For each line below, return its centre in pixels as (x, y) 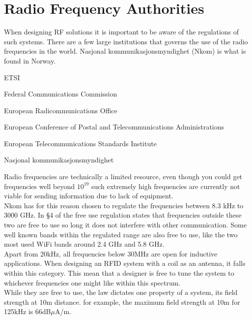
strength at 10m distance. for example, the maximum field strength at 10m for (122, 302)
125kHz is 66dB (28, 311)
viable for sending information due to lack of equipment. (89, 196)
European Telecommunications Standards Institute (80, 143)
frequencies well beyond (40, 186)
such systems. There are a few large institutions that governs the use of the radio (126, 41)
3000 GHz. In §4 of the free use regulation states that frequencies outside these (123, 215)
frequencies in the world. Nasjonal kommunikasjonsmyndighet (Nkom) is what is (125, 51)
